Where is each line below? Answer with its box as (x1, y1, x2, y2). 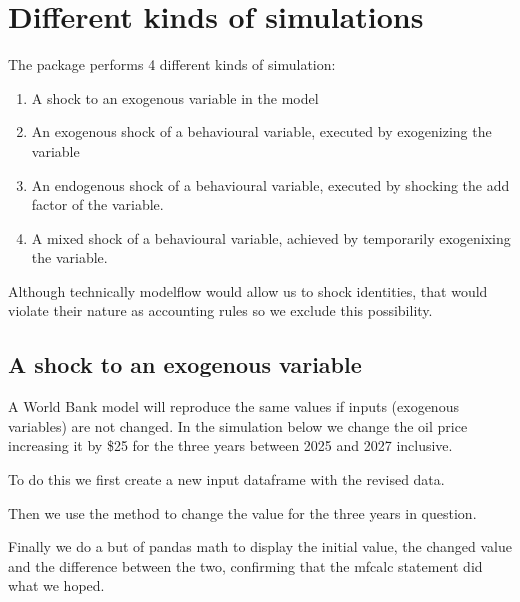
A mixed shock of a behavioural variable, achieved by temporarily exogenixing (31, 227, 511, 248)
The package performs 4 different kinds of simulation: (8, 54, 336, 75)
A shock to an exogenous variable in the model (31, 87, 319, 108)
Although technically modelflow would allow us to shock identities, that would (8, 280, 488, 301)
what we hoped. (8, 575, 105, 596)
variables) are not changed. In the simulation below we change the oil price (8, 415, 468, 436)
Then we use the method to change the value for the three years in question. (8, 502, 477, 523)
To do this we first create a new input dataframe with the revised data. (8, 469, 445, 490)
